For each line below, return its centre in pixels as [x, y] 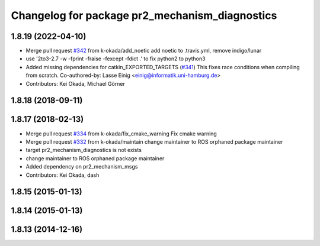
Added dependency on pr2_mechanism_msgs [82, 167]
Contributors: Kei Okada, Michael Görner [76, 83]
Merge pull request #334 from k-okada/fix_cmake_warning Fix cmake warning [121, 134]
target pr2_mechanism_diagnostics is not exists [84, 150]
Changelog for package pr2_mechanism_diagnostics [144, 15]
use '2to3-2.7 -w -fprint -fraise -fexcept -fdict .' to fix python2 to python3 [116, 59]
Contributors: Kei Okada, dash [63, 175]
